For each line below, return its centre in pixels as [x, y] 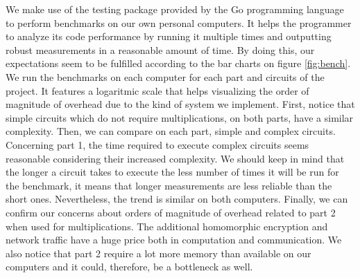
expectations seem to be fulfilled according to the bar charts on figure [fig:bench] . [178, 63]
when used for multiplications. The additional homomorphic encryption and [167, 226]
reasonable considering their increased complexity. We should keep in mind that [175, 158]
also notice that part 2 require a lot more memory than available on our [158, 253]
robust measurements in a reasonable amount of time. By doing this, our [160, 49]
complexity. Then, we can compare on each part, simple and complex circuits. [171, 131]
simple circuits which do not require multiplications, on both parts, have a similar [180, 117]
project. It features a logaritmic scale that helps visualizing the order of [157, 90]
